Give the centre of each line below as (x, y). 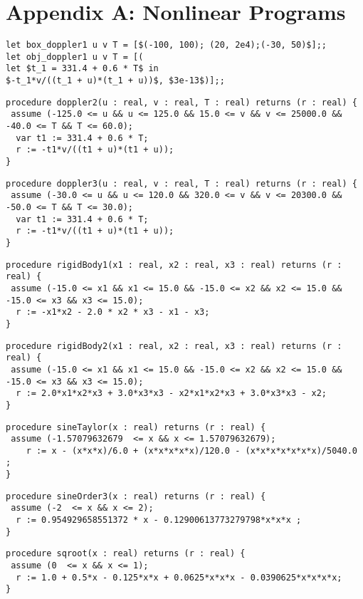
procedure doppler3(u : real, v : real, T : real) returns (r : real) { (181, 183)
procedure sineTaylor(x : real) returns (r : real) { (136, 427)
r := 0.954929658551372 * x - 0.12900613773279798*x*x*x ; (159, 520)
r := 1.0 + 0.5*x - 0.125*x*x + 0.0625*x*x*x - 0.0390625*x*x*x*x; (179, 577)
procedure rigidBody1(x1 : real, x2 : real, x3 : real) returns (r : (174, 265)
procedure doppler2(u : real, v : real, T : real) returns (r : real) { (181, 102)
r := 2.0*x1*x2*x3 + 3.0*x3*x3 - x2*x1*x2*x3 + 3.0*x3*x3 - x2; (172, 394)
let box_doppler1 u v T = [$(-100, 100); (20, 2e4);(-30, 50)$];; (167, 45)
